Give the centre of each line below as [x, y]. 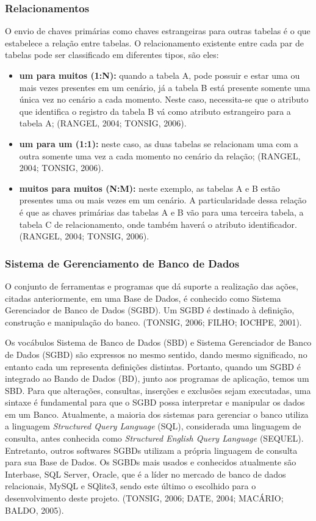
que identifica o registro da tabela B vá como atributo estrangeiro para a [155, 111]
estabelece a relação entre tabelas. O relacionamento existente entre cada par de [154, 42]
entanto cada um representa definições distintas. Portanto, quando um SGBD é [153, 366]
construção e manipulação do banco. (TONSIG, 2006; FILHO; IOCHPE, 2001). [153, 322]
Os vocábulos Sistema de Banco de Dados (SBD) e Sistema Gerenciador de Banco [158, 342]
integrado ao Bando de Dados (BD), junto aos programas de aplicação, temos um [157, 378]
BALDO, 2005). [34, 510]
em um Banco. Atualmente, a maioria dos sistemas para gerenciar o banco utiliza [157, 414]
